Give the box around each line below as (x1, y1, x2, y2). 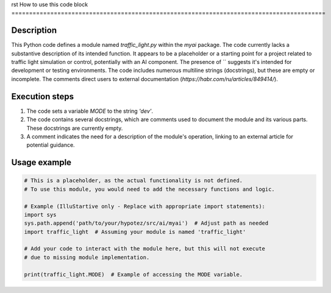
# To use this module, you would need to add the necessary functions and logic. (24, 186, 276, 192)
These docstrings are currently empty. (26, 124, 123, 132)
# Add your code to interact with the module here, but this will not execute (24, 245, 265, 252)
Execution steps (11, 91, 74, 102)
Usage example (11, 157, 72, 168)
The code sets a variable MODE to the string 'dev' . (26, 107, 154, 115)
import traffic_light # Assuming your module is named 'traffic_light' (24, 228, 246, 235)
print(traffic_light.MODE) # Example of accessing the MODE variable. (24, 271, 243, 278)
